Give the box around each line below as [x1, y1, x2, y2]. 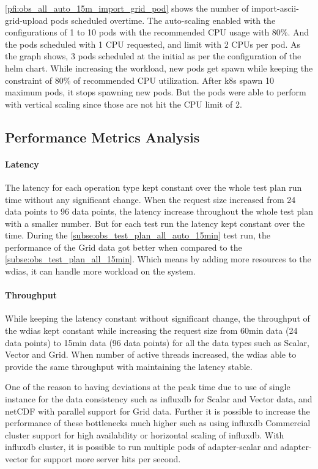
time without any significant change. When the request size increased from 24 [5, 193, 296, 205]
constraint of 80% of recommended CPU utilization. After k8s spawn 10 [5, 73, 274, 86]
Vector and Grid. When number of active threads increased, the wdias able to [5, 348, 297, 361]
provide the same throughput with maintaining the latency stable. [5, 360, 253, 372]
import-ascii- [251, 2, 299, 14]
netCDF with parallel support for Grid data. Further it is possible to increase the [5, 404, 310, 417]
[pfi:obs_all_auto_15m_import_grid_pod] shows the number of [5, 2, 249, 14]
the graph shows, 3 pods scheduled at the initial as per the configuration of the [5, 50, 301, 62]
